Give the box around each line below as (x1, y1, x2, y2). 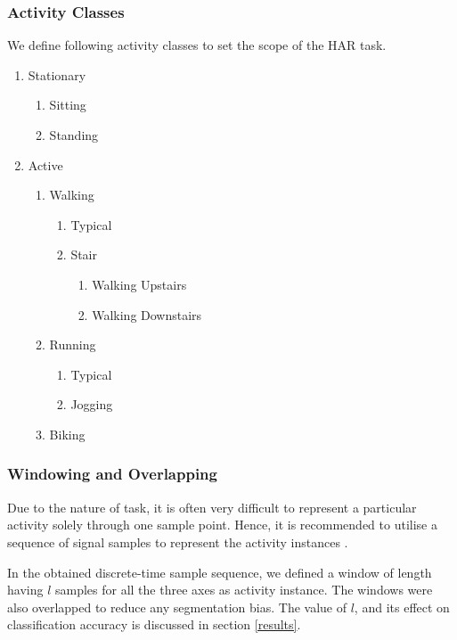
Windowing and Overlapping (7, 463, 217, 485)
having (7, 580, 44, 599)
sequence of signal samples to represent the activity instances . (7, 532, 348, 551)
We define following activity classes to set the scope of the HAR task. (7, 36, 387, 54)
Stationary (28, 65, 86, 84)
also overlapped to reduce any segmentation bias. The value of (7, 597, 347, 616)
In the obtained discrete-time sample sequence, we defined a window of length (7, 562, 432, 581)
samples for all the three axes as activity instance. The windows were (54, 580, 433, 599)
